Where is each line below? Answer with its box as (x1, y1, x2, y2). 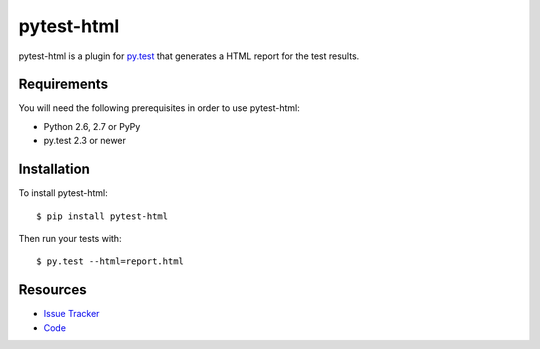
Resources (18, 281, 87, 299)
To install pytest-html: (18, 187, 109, 199)
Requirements (18, 76, 109, 93)
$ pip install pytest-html (36, 210, 169, 222)
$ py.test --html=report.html (36, 256, 185, 267)
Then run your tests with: (18, 232, 122, 244)
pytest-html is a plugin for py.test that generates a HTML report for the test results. (18, 50, 360, 62)
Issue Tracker (43, 308, 100, 320)
